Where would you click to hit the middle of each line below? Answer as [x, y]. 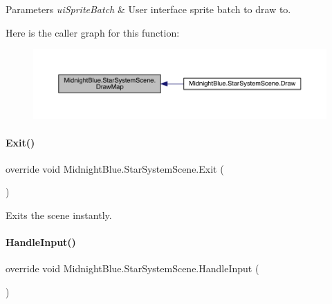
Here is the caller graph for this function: [93, 32]
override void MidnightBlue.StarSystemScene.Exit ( [115, 168]
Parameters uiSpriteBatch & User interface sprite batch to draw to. [148, 9]
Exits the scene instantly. [59, 215]
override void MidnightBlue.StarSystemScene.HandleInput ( [132, 268]
